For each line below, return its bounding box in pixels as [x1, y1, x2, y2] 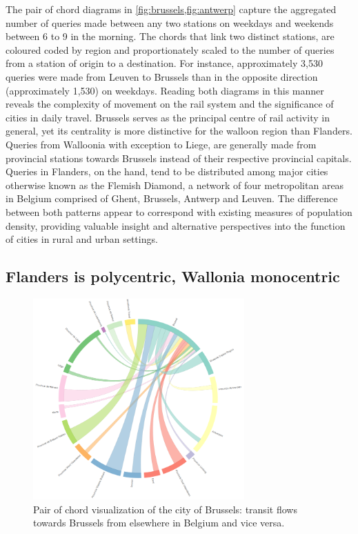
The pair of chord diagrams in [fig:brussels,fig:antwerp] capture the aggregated [6, 2, 337, 16]
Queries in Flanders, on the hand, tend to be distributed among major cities [6, 164, 328, 179]
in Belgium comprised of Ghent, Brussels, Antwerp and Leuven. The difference [6, 191, 338, 206]
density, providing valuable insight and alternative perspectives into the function [6, 218, 346, 233]
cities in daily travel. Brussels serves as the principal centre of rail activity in [6, 110, 330, 124]
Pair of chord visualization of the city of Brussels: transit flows [33, 502, 297, 516]
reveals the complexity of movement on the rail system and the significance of [6, 97, 334, 111]
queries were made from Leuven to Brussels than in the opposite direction [6, 69, 318, 83]
